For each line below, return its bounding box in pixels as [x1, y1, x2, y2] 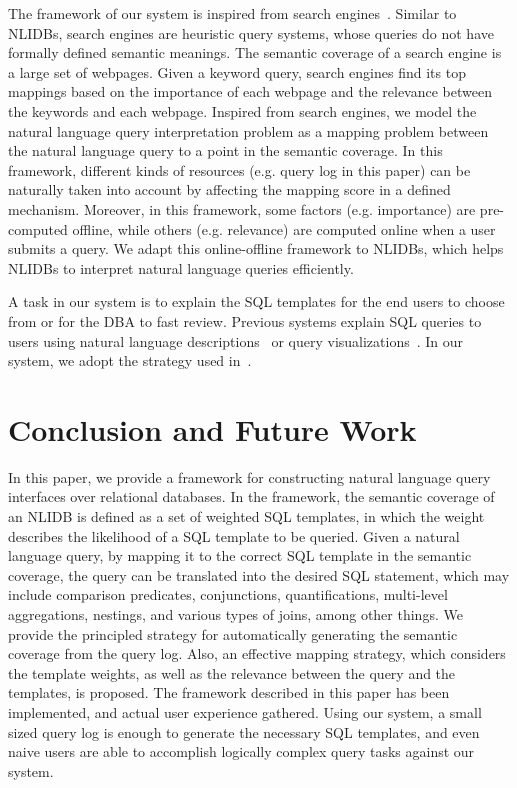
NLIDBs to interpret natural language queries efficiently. [8, 257, 354, 278]
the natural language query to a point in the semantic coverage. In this [8, 140, 443, 161]
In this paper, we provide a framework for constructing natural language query [8, 466, 491, 487]
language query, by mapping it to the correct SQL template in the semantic [8, 545, 472, 566]
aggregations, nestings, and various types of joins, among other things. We [8, 603, 463, 624]
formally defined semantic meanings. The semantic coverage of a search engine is [8, 42, 502, 63]
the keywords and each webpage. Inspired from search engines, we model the [8, 100, 477, 121]
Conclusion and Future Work [8, 408, 417, 449]
